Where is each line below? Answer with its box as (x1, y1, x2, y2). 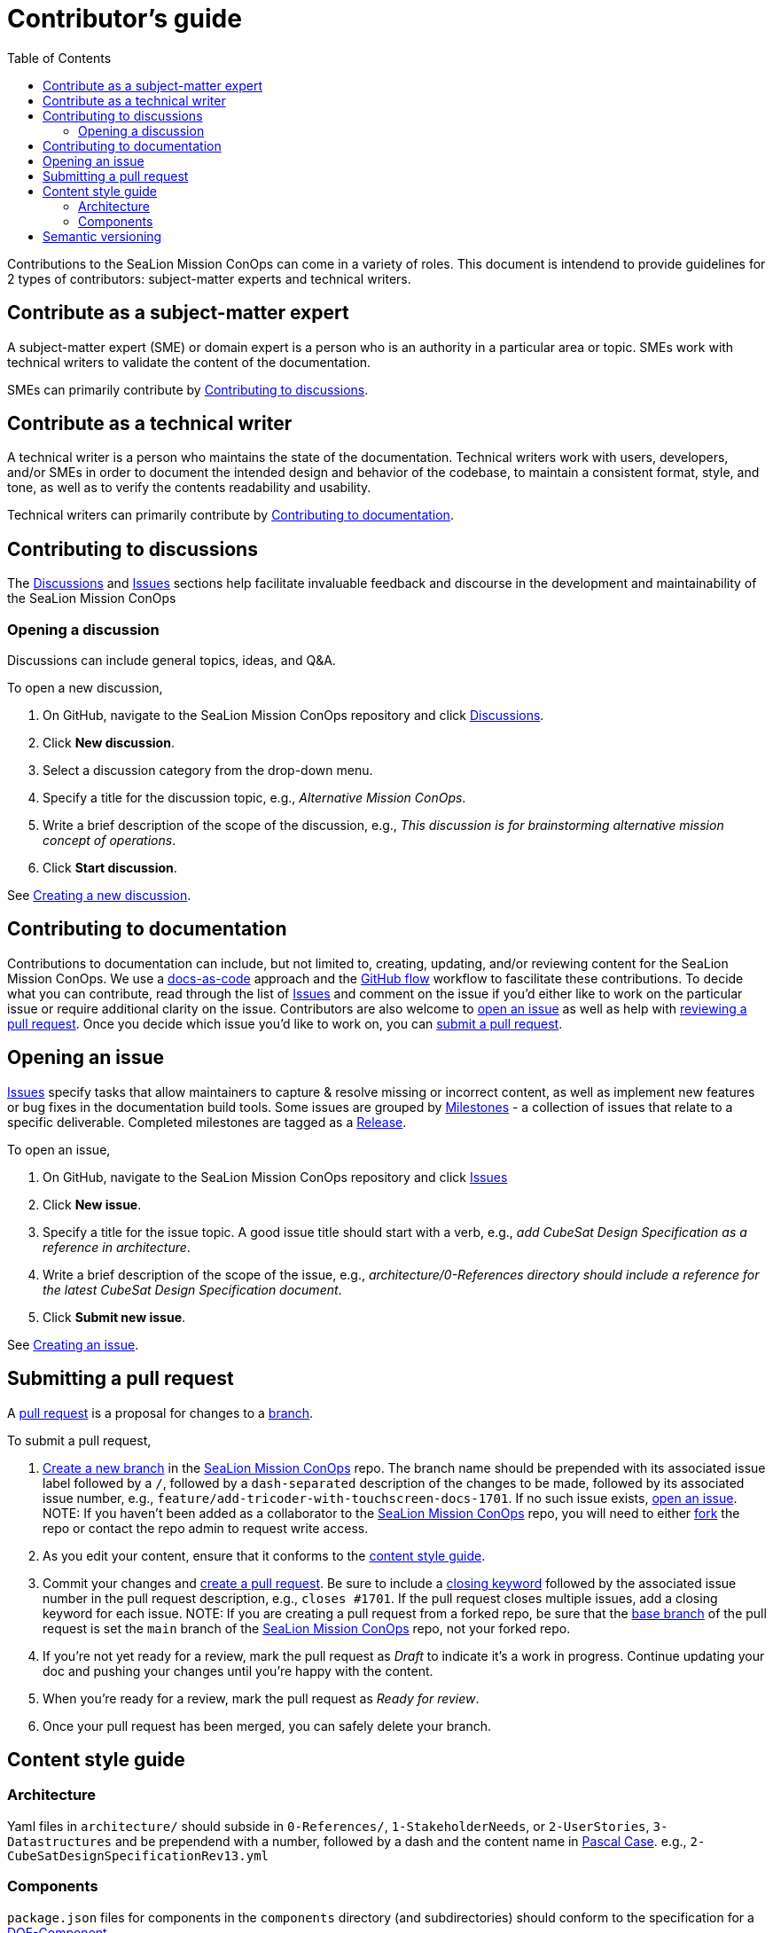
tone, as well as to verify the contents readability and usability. (7, 480, 371, 496)
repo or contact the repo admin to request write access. (43, 1520, 369, 1536)
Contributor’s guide (7, 4, 242, 34)
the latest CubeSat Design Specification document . (43, 1281, 342, 1297)
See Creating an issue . (7, 1336, 139, 1352)
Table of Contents (7, 50, 112, 66)
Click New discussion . (43, 735, 175, 751)
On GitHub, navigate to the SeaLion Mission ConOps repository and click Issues (43, 1169, 508, 1185)
